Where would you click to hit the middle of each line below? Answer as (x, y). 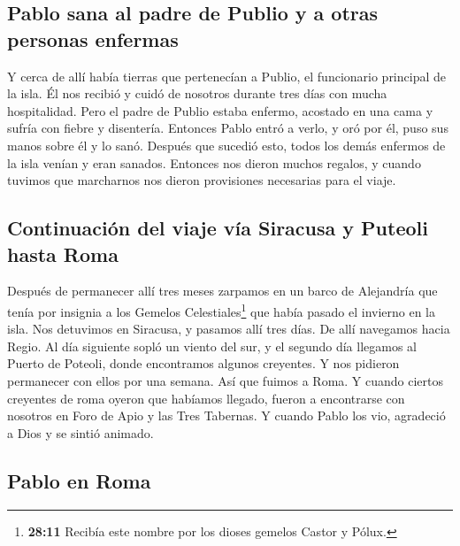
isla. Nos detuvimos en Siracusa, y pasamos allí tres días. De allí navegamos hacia (229, 329)
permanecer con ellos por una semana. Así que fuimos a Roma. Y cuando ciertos (226, 380)
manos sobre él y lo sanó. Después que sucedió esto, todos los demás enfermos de (226, 145)
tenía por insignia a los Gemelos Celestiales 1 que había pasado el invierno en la (222, 310)
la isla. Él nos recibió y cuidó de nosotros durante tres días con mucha (197, 93)
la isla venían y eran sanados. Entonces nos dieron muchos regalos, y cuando (214, 162)
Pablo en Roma (79, 480)
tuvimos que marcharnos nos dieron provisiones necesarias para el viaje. (202, 180)
